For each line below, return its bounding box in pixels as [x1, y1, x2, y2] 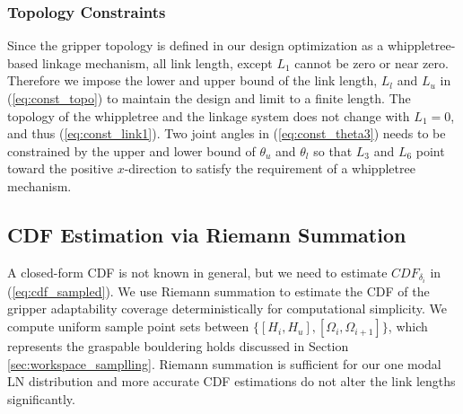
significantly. [7, 389, 75, 408]
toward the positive [7, 159, 113, 178]
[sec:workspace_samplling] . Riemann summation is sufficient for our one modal [7, 354, 441, 373]
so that [313, 141, 353, 160]
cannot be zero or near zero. [294, 53, 449, 72]
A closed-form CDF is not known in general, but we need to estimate [7, 262, 388, 281]
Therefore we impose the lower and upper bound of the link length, [7, 71, 378, 90]
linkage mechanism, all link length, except [41, 53, 273, 72]
